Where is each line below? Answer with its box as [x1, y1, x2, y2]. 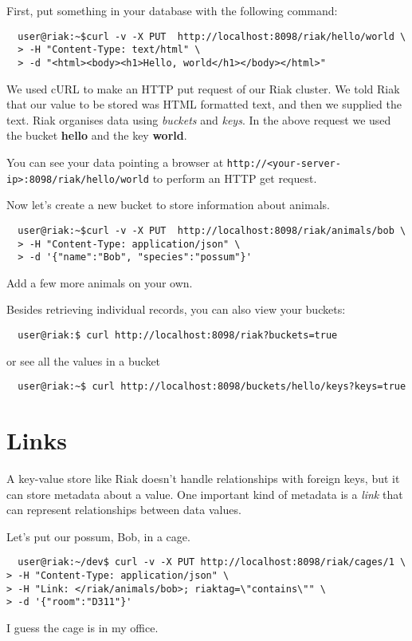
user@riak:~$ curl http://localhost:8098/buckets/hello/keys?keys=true [18, 381, 406, 393]
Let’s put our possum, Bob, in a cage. [6, 528, 190, 544]
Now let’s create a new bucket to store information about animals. [6, 196, 330, 213]
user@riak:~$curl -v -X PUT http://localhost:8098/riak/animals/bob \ [18, 224, 406, 236]
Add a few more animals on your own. [6, 274, 193, 291]
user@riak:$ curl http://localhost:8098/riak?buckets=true [18, 330, 338, 341]
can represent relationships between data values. [6, 501, 241, 518]
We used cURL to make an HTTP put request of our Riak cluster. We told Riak [6, 80, 400, 97]
